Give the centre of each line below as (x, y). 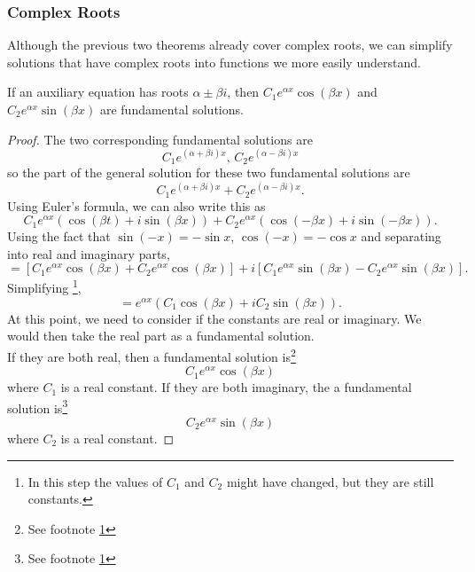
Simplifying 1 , (44, 286)
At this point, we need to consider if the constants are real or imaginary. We (214, 318)
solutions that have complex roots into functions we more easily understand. (214, 62)
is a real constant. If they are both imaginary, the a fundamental (236, 387)
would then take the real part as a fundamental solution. (161, 336)
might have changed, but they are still (330, 481)
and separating (401, 236)
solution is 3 (38, 406)
